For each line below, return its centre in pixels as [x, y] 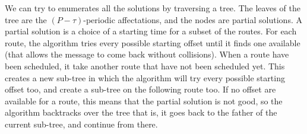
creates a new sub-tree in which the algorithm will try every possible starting [145, 77]
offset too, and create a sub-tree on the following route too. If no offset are [140, 89]
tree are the [26, 19]
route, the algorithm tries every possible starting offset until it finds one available [153, 42]
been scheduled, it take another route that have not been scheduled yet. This [145, 66]
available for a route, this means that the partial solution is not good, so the [144, 100]
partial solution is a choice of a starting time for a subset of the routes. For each [151, 31]
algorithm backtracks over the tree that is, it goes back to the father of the [141, 112]
